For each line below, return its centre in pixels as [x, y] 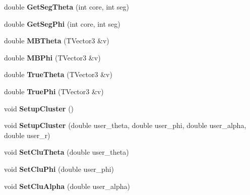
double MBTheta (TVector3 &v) [57, 41]
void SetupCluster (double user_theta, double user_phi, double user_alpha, [125, 125]
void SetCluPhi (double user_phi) [59, 169]
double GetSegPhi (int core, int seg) [62, 23]
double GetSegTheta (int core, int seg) [67, 7]
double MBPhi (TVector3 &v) [52, 57]
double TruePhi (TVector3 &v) [54, 91]
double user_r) [27, 135]
